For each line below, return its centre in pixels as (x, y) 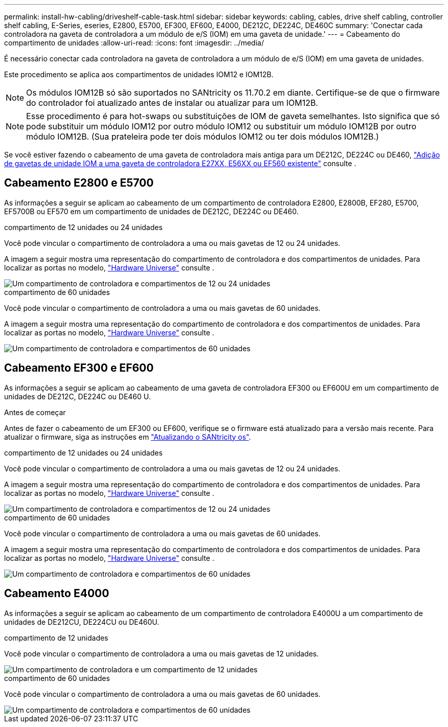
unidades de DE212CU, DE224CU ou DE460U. (82, 622)
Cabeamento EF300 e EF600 (79, 368)
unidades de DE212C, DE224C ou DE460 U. (77, 396)
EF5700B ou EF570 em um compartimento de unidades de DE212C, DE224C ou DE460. (151, 211)
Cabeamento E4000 (57, 594)
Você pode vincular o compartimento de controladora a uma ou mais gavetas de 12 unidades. (162, 653)
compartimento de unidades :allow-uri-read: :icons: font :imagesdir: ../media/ (134, 43)
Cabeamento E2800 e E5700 (79, 183)
